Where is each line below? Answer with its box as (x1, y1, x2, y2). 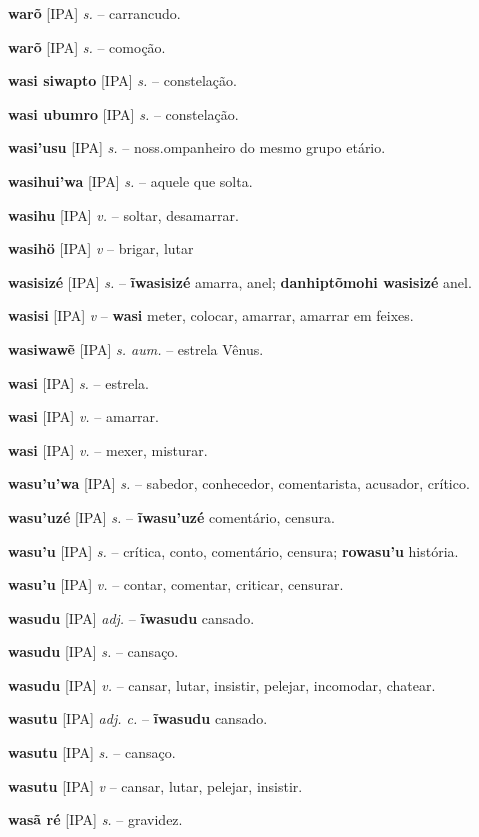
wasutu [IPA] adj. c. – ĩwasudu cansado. (8, 708, 268, 729)
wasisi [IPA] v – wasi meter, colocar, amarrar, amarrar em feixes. (8, 305, 414, 326)
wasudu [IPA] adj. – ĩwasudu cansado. (8, 607, 255, 628)
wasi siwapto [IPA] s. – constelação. (8, 70, 237, 91)
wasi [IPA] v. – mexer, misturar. (8, 439, 208, 460)
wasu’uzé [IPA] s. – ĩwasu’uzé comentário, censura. (8, 506, 335, 527)
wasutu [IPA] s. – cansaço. (8, 742, 176, 763)
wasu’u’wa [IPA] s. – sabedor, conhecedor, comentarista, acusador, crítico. (8, 473, 470, 494)
